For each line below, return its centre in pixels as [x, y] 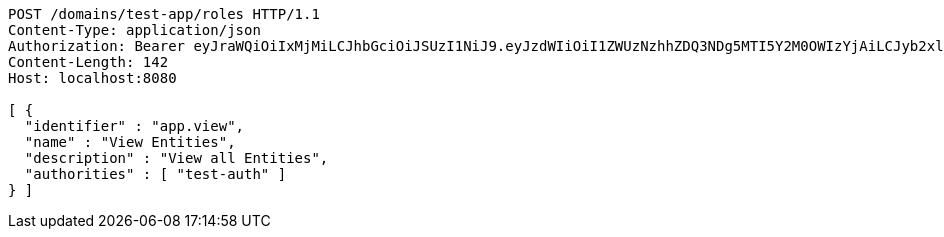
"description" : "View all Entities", [176, 158]
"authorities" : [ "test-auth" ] [155, 174]
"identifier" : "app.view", [134, 126]
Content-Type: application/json [134, 30]
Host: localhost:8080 [92, 78]
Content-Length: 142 [88, 62]
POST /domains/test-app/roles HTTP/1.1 [164, 14]
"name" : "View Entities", [130, 142]
